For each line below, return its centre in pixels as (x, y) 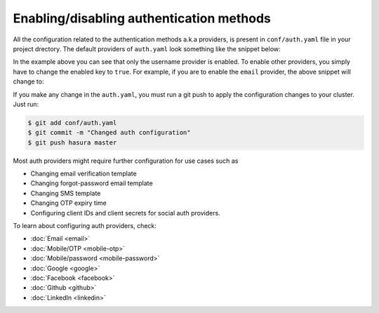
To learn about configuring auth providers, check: (85, 225)
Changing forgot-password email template (92, 183)
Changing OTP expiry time (68, 203)
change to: (28, 81)
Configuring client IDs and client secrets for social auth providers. (125, 213)
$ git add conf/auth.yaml (72, 122)
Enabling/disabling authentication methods (142, 18)
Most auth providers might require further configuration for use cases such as (126, 161)
